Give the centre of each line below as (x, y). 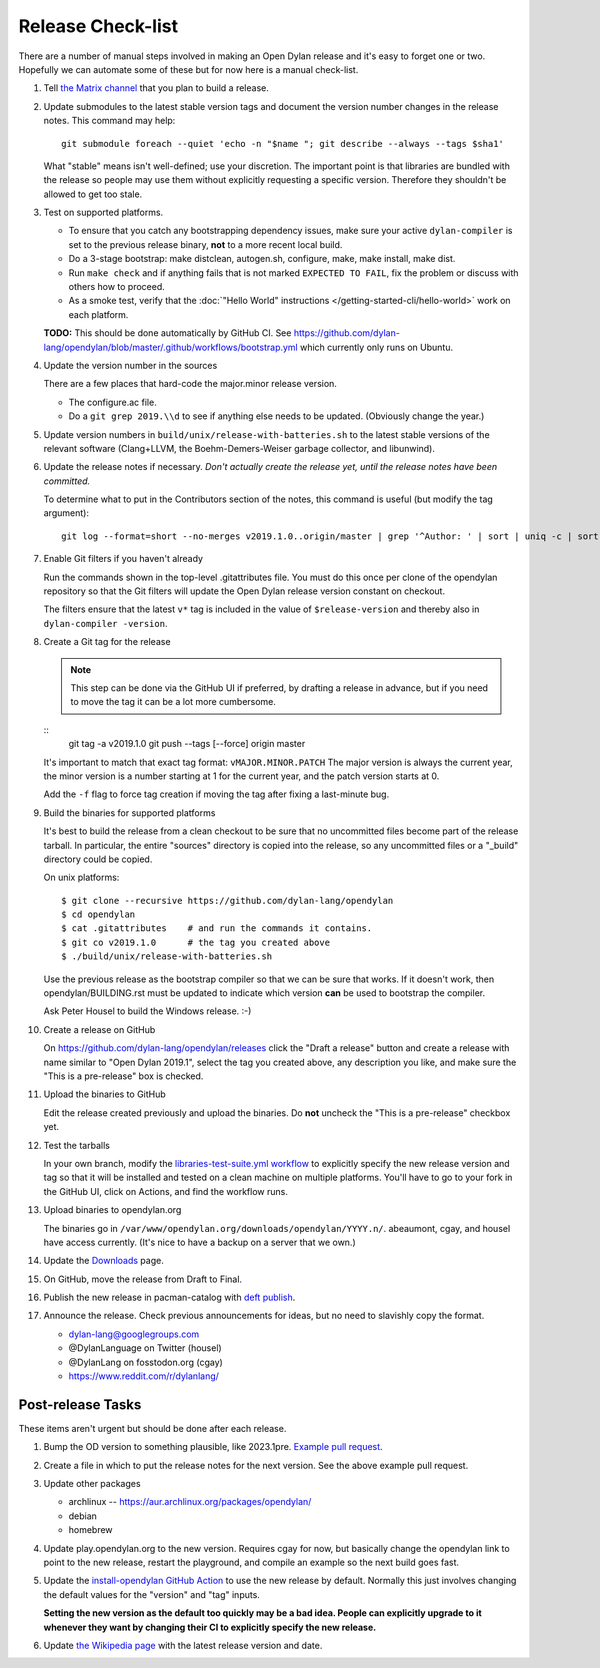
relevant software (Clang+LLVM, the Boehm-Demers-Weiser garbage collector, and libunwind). (239, 448)
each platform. (98, 314)
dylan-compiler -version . (105, 623)
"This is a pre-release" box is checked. (123, 1076)
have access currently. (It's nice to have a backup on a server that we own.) (200, 1242)
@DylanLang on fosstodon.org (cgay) (146, 1362)
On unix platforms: (81, 877)
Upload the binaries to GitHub (105, 1094)
